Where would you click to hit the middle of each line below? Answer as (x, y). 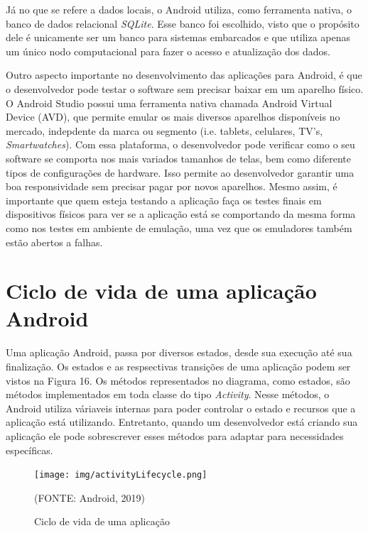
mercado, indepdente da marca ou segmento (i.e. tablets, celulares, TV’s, (164, 130)
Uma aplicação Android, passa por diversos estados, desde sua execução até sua (179, 352)
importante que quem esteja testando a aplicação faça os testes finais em (164, 200)
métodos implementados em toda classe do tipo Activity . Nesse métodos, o (168, 394)
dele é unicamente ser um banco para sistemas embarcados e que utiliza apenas (178, 37)
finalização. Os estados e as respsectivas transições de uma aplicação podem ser (178, 366)
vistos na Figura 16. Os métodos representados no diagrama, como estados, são (178, 380)
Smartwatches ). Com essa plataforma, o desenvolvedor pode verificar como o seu (180, 144)
